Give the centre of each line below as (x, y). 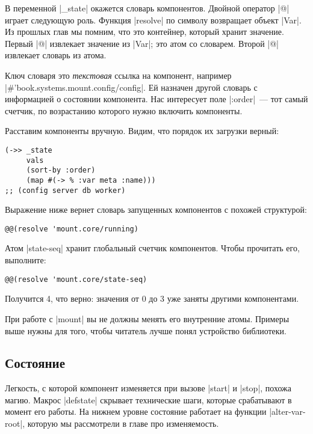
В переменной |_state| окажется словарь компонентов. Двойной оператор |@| (147, 8)
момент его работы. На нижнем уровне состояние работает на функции (136, 411)
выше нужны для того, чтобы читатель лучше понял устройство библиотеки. (146, 330)
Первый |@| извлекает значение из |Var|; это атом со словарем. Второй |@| (142, 43)
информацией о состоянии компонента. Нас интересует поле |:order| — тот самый (156, 99)
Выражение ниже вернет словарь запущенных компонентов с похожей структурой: (156, 209)
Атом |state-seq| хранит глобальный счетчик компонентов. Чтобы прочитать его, (152, 248)
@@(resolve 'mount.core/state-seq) (76, 279)
